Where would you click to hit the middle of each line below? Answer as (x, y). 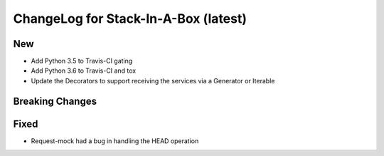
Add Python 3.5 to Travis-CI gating (82, 61)
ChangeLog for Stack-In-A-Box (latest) (130, 19)
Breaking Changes (55, 101)
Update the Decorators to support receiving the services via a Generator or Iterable (153, 80)
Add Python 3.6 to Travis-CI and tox (84, 71)
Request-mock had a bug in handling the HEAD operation (115, 141)
